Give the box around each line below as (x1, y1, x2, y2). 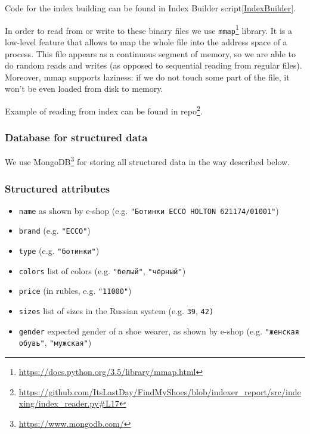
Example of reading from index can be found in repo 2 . (5, 103, 203, 117)
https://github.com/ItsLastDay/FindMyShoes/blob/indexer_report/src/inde (18, 385, 301, 398)
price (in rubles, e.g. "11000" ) (18, 284, 132, 297)
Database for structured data (5, 130, 148, 145)
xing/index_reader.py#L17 (18, 397, 119, 410)
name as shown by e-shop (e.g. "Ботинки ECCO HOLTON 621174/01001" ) (18, 204, 279, 216)
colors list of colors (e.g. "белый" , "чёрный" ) (18, 264, 186, 277)
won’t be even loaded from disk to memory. (5, 82, 163, 95)
